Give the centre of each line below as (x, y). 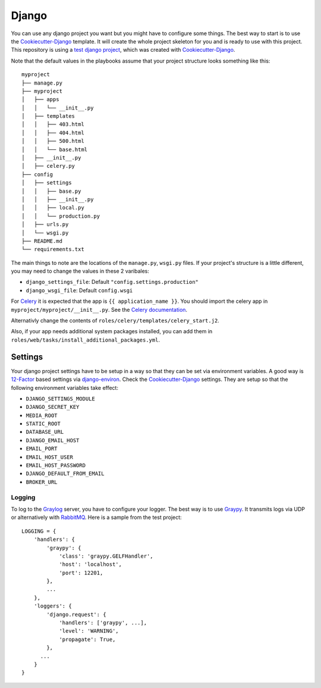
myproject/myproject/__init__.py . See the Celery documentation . (99, 309)
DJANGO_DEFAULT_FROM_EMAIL (65, 474)
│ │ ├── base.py (51, 191)
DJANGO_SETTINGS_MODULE (60, 398)
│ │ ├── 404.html (53, 133)
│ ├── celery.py (48, 166)
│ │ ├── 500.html (53, 141)
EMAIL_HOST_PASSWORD (56, 465)
